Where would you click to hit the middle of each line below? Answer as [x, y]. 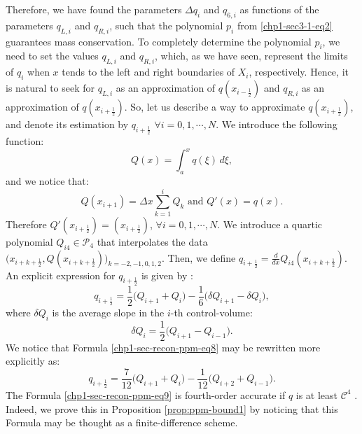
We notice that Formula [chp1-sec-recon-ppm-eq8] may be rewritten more [163, 347]
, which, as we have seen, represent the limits [251, 56]
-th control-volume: [211, 312]
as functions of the [279, 9]
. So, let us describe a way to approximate [215, 106]
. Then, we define [199, 257]
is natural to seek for [50, 87]
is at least [317, 394]
